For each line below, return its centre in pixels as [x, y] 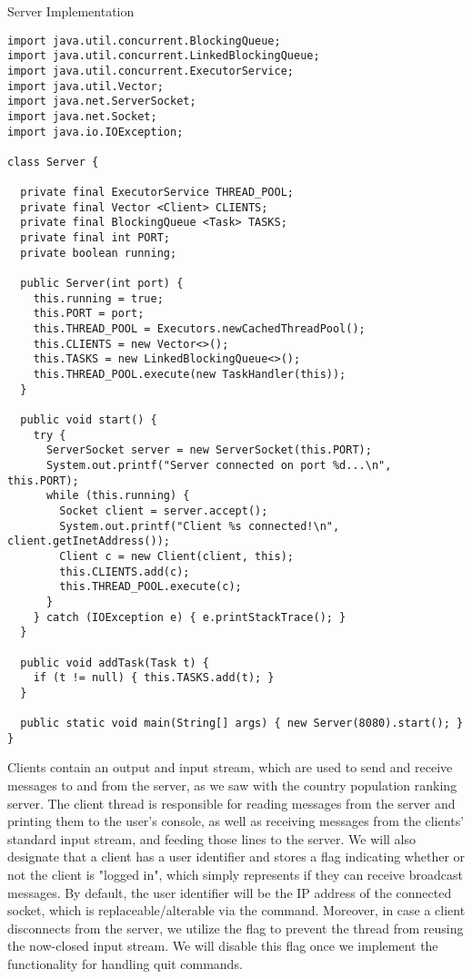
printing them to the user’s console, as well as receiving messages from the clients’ [236, 821]
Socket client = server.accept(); [164, 510]
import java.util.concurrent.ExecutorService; [151, 71]
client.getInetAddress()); [89, 541]
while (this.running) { [118, 496]
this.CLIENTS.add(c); [125, 571]
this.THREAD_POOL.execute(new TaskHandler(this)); [190, 375]
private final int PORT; [95, 238]
